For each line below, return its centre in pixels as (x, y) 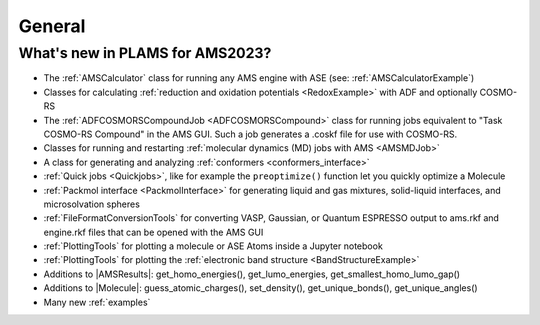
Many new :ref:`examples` (97, 302)
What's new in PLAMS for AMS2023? (145, 53)
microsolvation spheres (91, 204)
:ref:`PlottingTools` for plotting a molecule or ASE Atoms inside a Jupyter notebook (213, 246)
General (52, 26)
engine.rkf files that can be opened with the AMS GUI (153, 232)
